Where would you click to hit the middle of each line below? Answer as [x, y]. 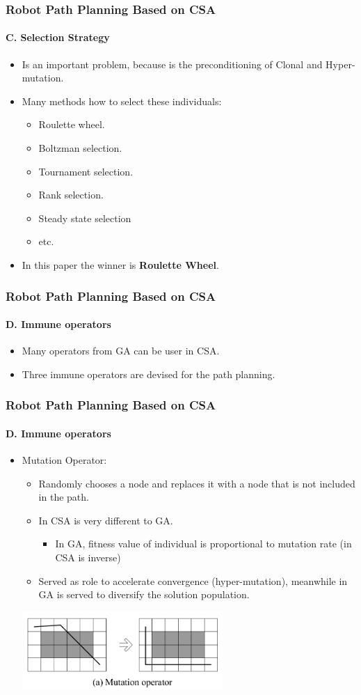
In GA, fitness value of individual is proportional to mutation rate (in [203, 544]
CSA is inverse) [88, 557]
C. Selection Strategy [58, 37]
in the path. [64, 497]
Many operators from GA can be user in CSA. [121, 351]
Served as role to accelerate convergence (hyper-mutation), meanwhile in [193, 580]
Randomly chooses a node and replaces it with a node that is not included [197, 483]
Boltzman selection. [80, 148]
